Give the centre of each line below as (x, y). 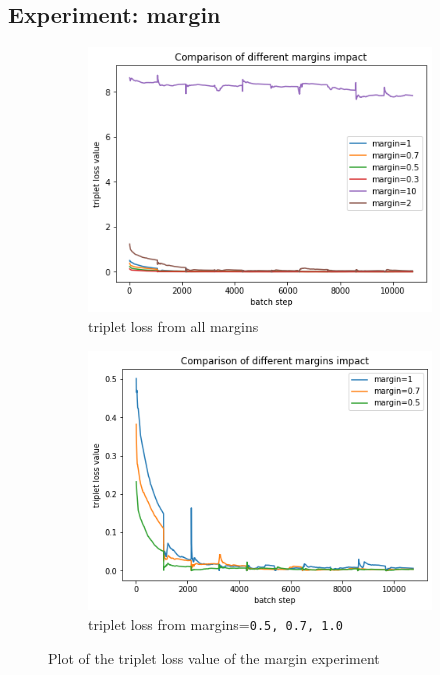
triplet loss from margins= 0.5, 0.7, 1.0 (215, 623)
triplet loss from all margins (173, 325)
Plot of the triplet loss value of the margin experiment (214, 657)
